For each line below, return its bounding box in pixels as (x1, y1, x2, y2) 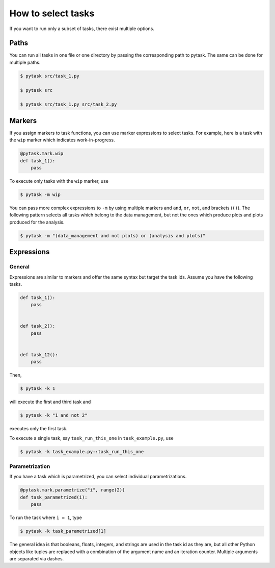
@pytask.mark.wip (20, 151, 64, 157)
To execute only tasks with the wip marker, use (9, 178, 109, 184)
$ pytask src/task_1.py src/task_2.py (20, 102, 117, 107)
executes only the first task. (9, 426, 68, 432)
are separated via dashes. (9, 555, 64, 561)
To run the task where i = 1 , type (9, 514, 82, 521)
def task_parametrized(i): (20, 494, 88, 500)
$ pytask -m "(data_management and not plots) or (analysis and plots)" (20, 233, 206, 238)
